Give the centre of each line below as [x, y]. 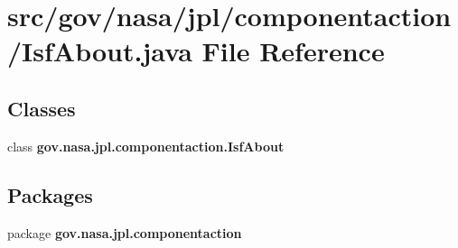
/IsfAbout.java [100, 51]
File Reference [293, 51]
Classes [42, 108]
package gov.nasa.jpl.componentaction [125, 232]
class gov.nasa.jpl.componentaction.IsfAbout [146, 146]
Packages [50, 194]
